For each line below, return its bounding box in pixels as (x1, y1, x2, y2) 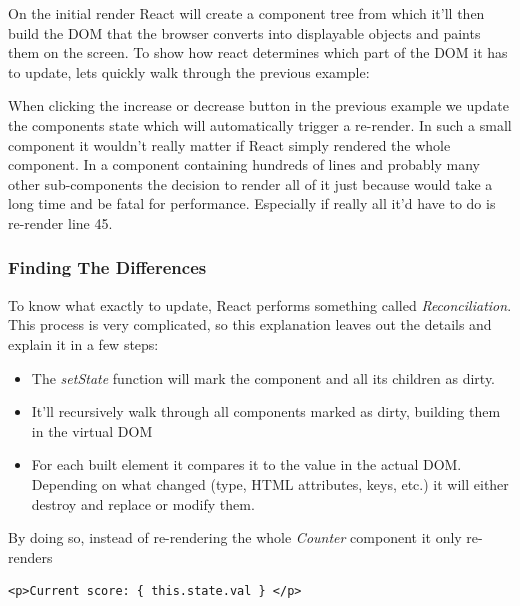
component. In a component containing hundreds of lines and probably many (8, 154, 481, 175)
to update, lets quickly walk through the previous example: (8, 61, 370, 82)
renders (8, 546, 53, 567)
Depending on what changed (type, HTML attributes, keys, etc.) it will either (31, 473, 509, 494)
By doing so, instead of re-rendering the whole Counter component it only (8, 527, 462, 548)
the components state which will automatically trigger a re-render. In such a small (8, 114, 512, 135)
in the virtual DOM (31, 420, 153, 441)
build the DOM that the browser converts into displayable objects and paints (8, 22, 481, 43)
